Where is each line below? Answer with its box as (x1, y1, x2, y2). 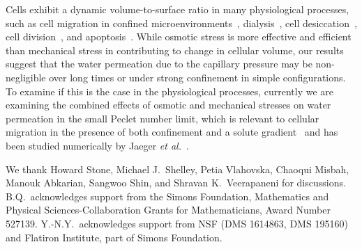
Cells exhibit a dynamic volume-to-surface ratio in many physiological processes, (6, 2, 349, 16)
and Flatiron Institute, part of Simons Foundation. (6, 230, 223, 244)
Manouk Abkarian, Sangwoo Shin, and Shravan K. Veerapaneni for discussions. (6, 175, 346, 190)
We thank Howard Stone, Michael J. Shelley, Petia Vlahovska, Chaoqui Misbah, (6, 161, 349, 176)
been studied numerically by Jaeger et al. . (6, 138, 189, 152)
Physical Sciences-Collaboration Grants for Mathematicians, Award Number (6, 202, 331, 217)
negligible (6, 70, 46, 84)
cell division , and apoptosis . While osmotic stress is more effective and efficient (6, 29, 352, 44)
